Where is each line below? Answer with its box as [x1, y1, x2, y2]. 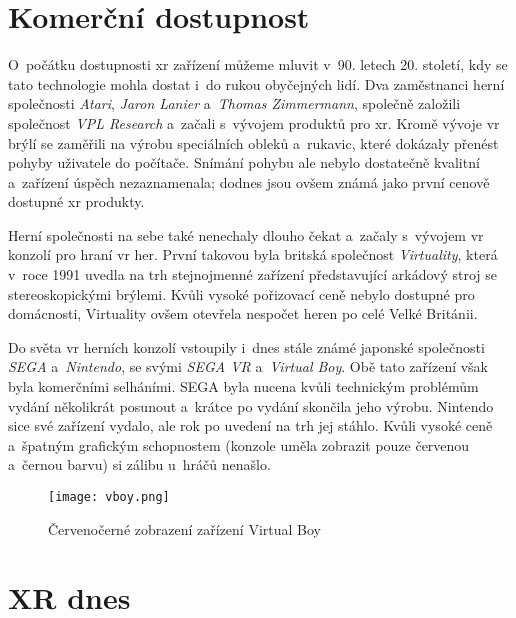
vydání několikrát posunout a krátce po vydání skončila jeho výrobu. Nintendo [8, 395, 494, 416]
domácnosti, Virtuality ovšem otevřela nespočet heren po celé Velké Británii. [8, 303, 478, 324]
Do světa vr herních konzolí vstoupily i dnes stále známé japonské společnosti [8, 336, 485, 357]
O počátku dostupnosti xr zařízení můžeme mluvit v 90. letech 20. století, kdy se [8, 54, 508, 75]
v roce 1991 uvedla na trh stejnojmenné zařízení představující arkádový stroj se [8, 264, 498, 285]
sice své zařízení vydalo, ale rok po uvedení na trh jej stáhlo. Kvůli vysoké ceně [8, 415, 493, 436]
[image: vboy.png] [48, 490, 170, 504]
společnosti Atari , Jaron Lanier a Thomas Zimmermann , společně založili [8, 93, 461, 114]
